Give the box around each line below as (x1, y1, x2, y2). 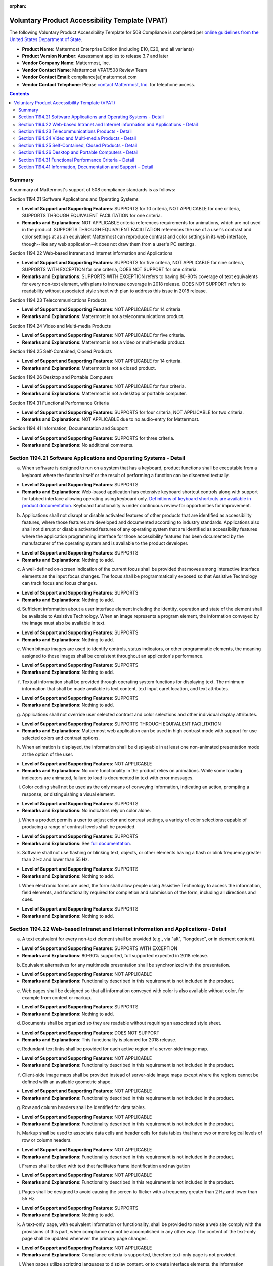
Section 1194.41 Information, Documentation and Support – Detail (18, 164, 154, 170)
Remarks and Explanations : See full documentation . (22, 840, 131, 846)
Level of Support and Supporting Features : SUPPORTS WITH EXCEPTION (22, 945, 178, 952)
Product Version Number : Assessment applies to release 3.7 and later (22, 53, 169, 59)
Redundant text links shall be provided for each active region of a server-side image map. (22, 1046, 208, 1052)
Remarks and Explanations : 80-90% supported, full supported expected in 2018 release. (22, 953, 208, 959)
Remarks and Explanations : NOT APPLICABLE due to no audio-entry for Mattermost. (22, 416, 200, 422)
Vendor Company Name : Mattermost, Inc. (22, 60, 110, 66)
